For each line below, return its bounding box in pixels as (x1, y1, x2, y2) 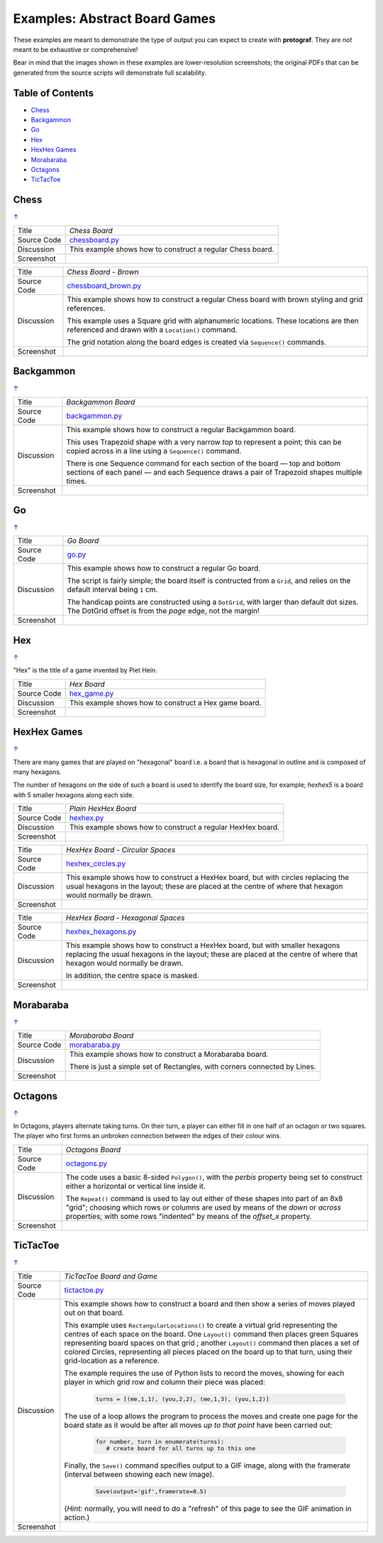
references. (67, 303, 106, 313)
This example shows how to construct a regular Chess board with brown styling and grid (67, 294, 363, 304)
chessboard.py (69, 235, 120, 244)
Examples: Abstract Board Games (13, 11, 216, 26)
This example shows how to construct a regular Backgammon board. (66, 424, 296, 434)
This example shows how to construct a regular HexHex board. (69, 822, 280, 832)
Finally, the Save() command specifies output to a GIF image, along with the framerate (64, 1461, 351, 1471)
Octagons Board (65, 1144, 121, 1154)
